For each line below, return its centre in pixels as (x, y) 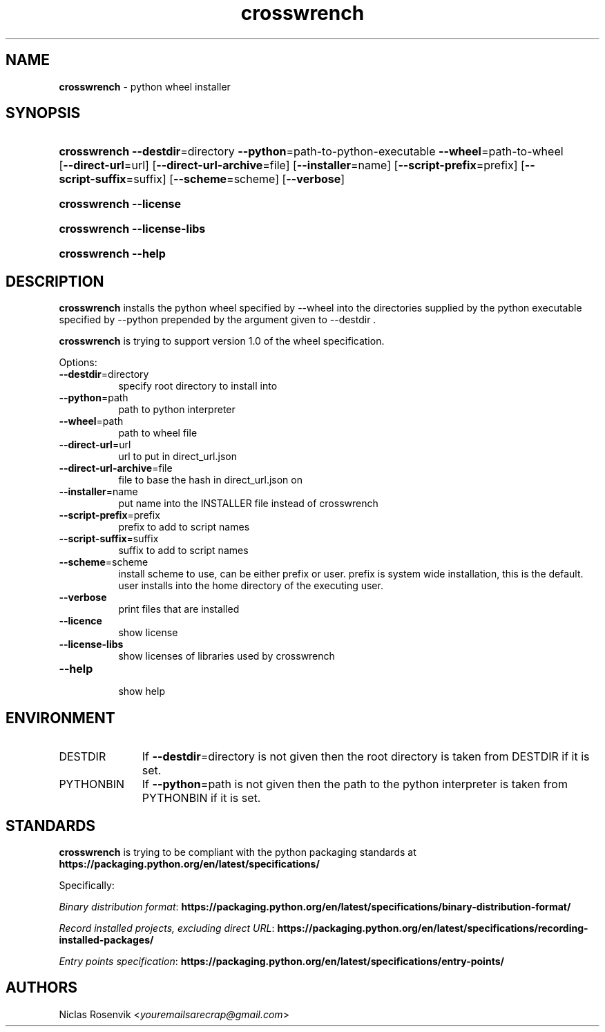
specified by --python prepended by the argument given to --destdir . (218, 320)
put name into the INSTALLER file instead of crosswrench (248, 504)
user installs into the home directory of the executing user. (251, 586)
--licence (80, 621)
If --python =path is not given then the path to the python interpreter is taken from (355, 784)
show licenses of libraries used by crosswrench (227, 656)
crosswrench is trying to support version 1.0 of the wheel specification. (222, 341)
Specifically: (87, 885)
